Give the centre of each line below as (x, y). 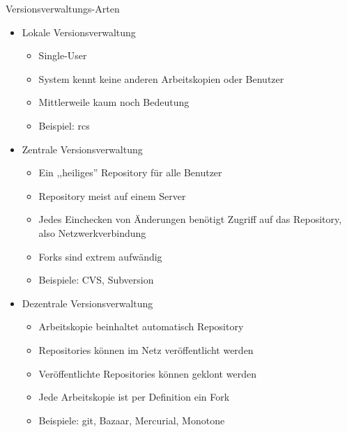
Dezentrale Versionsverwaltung (87, 303)
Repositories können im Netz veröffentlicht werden (146, 349)
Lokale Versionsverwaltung (79, 32)
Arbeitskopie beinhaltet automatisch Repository (141, 326)
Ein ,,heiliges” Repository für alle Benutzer (130, 172)
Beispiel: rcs (64, 125)
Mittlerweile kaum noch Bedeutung (114, 102)
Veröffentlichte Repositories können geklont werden (147, 373)
